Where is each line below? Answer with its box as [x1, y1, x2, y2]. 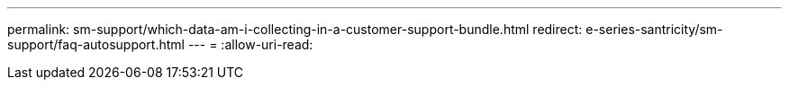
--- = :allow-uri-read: [187, 37, 313, 52]
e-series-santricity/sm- [585, 22, 723, 37]
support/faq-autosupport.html [7, 37, 185, 52]
